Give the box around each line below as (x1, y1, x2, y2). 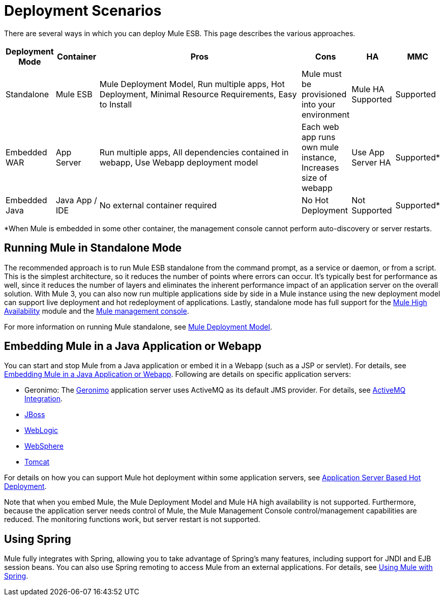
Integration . (24, 394, 63, 403)
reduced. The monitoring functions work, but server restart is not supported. (4, 515, 260, 524)
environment (302, 109, 350, 120)
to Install (99, 99, 132, 110)
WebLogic (24, 426, 58, 435)
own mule (302, 142, 339, 152)
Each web (302, 121, 339, 132)
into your (302, 99, 336, 110)
